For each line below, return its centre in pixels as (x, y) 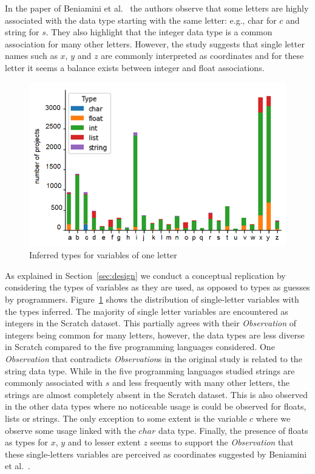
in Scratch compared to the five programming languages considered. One (140, 347)
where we (273, 418)
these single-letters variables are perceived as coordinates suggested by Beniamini (156, 454)
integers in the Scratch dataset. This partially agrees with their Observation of (151, 323)
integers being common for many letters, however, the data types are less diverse (155, 335)
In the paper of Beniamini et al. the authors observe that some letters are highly (157, 8)
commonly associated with (54, 383)
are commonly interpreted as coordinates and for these (202, 56)
